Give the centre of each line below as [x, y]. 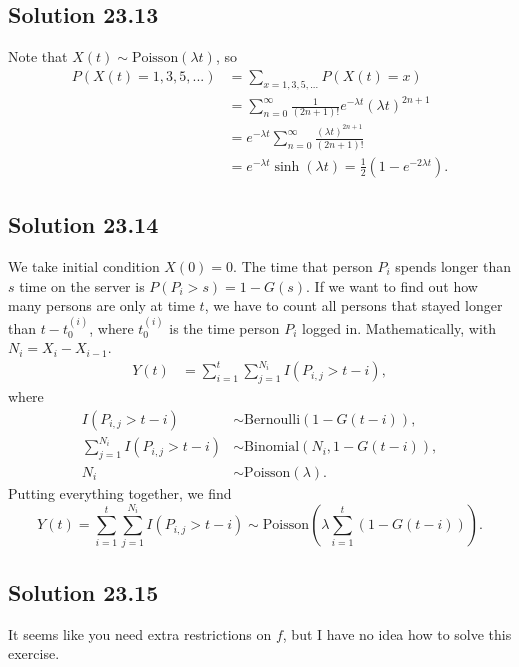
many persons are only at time [101, 305]
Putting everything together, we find [120, 493]
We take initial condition [84, 265]
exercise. [34, 653]
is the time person [224, 327]
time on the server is [82, 285]
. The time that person [303, 265]
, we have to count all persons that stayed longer [353, 305]
